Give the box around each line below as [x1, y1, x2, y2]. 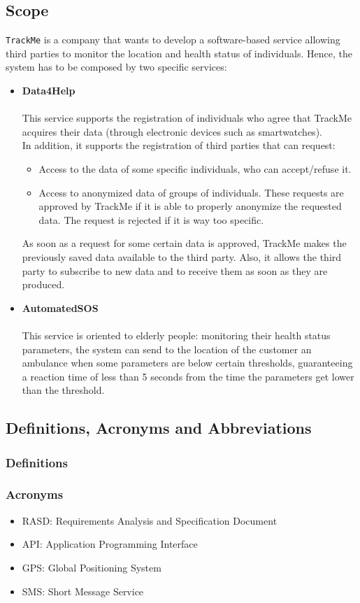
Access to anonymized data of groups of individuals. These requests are [38, 185, 344, 199]
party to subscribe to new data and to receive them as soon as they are [22, 263, 328, 278]
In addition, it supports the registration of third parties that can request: [22, 138, 336, 152]
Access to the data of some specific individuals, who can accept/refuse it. [38, 162, 352, 176]
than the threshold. [22, 383, 105, 397]
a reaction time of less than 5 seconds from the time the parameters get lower [22, 369, 354, 383]
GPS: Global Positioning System [22, 560, 161, 574]
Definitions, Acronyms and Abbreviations [6, 417, 312, 439]
